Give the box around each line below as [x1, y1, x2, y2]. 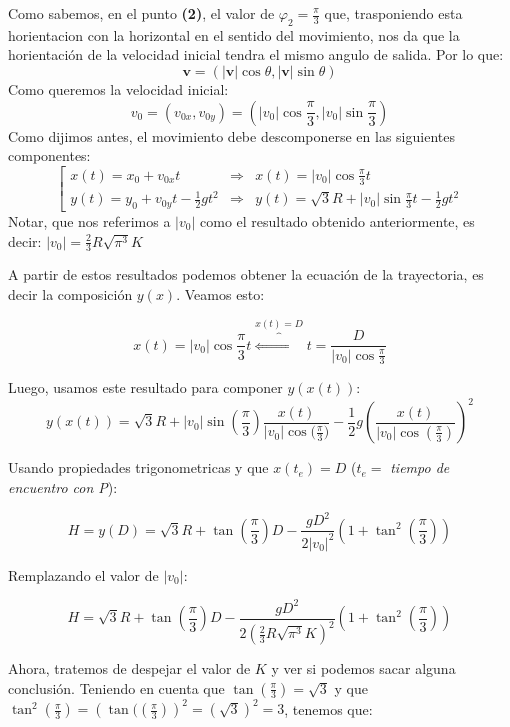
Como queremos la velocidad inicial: [8, 78, 229, 99]
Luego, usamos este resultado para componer [8, 377, 283, 398]
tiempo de [390, 457, 450, 478]
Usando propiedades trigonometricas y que [8, 457, 269, 478]
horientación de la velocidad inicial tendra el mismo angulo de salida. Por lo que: [8, 44, 504, 65]
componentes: [8, 145, 91, 166]
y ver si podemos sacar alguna [271, 658, 456, 679]
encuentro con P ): [8, 477, 118, 498]
